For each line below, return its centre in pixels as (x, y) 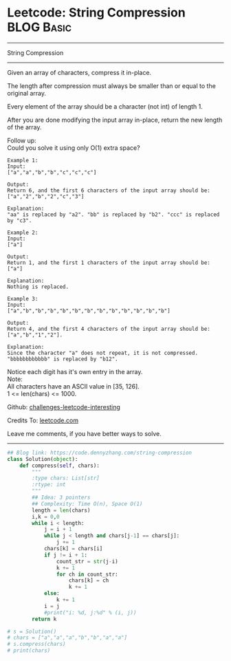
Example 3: (23, 299)
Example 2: (23, 232)
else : (52, 594)
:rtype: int (49, 485)
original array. (27, 93)
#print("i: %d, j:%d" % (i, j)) (90, 613)
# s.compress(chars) (37, 644)
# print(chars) (29, 651)
